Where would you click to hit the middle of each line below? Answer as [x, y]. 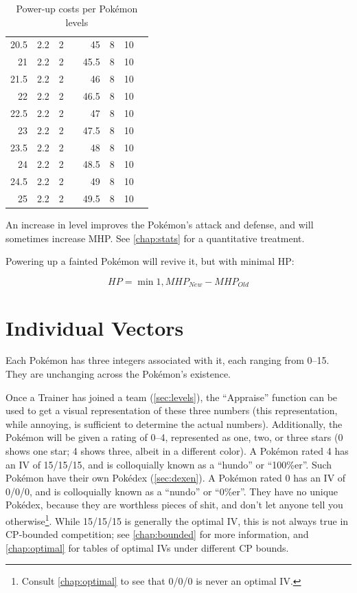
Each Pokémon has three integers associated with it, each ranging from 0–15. [168, 360]
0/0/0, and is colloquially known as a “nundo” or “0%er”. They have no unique [172, 491]
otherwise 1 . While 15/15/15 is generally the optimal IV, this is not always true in [177, 520]
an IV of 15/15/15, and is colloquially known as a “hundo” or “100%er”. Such [169, 464]
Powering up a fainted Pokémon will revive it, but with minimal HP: [150, 261]
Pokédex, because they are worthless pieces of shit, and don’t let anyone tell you [174, 505]
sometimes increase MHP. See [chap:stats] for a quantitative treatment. [155, 238]
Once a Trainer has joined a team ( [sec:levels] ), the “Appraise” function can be [172, 397]
